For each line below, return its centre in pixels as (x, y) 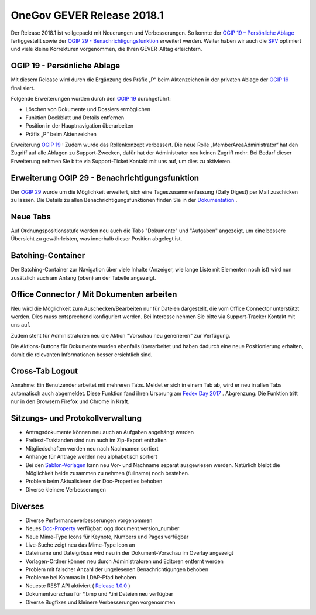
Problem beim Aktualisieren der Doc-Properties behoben (94, 481)
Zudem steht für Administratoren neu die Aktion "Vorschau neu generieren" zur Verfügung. (121, 335)
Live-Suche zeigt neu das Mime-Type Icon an (80, 545)
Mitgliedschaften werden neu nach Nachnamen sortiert (92, 448)
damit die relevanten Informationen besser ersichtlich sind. (82, 355)
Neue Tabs (31, 217)
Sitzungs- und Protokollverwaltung (76, 418)
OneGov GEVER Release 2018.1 (87, 15)
